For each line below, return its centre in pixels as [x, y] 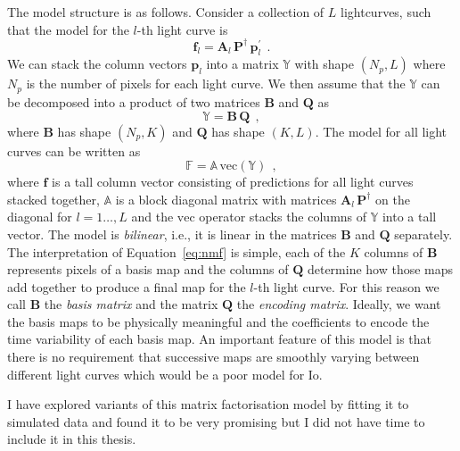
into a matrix [242, 64]
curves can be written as [74, 150]
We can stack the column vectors [97, 64]
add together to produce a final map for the [127, 286]
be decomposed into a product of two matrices [134, 101]
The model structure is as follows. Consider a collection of [166, 12]
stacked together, [53, 199]
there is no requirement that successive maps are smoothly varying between [214, 357]
